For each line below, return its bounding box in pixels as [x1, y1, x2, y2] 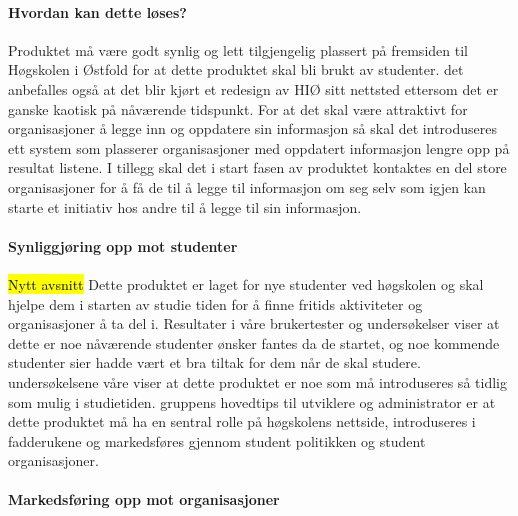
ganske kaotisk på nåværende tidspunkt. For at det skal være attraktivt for [8, 98, 468, 119]
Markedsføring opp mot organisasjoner [8, 489, 280, 510]
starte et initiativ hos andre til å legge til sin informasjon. [8, 196, 362, 217]
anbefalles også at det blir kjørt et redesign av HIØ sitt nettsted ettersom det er [8, 78, 499, 99]
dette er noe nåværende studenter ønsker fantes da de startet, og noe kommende [8, 332, 500, 353]
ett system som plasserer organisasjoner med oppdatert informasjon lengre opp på [8, 137, 510, 158]
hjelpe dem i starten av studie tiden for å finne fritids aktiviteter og [8, 293, 423, 314]
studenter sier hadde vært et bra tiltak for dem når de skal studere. [8, 352, 421, 373]
